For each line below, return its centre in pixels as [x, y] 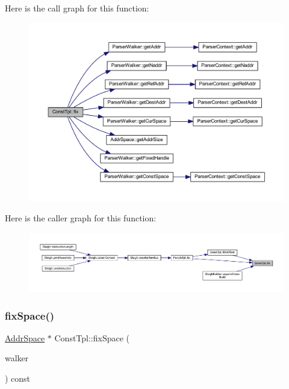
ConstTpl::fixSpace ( [92, 337]
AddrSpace [25, 337]
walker [17, 358]
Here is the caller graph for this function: [81, 218]
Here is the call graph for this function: [77, 8]
